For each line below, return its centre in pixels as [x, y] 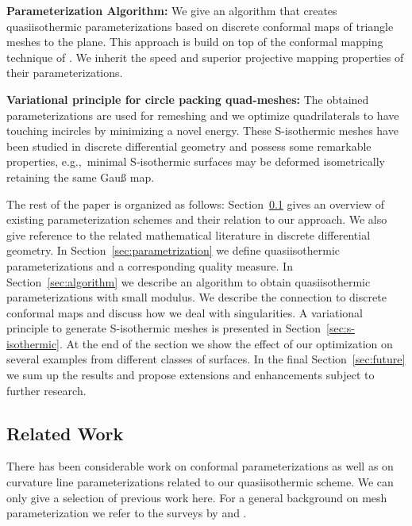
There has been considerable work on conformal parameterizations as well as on [200, 466]
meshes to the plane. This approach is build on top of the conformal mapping [195, 42]
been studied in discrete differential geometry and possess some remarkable [189, 146]
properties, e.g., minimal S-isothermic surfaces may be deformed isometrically [196, 161]
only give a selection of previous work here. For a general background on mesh [197, 497]
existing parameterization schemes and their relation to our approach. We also [197, 219]
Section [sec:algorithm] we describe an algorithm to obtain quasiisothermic [189, 281]
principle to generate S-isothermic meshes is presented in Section [164, 328]
